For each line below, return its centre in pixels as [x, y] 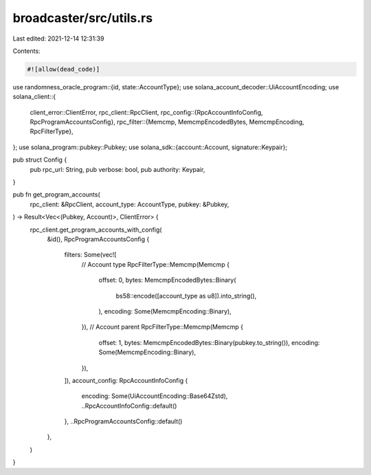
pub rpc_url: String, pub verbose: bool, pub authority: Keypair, [117, 169]
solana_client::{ [34, 97]
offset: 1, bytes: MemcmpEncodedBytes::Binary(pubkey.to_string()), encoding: [209, 342]
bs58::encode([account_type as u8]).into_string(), [186, 296]
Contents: [26, 51]
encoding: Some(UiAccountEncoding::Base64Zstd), [155, 396]
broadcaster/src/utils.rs [83, 18]
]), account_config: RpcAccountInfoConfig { [126, 380]
